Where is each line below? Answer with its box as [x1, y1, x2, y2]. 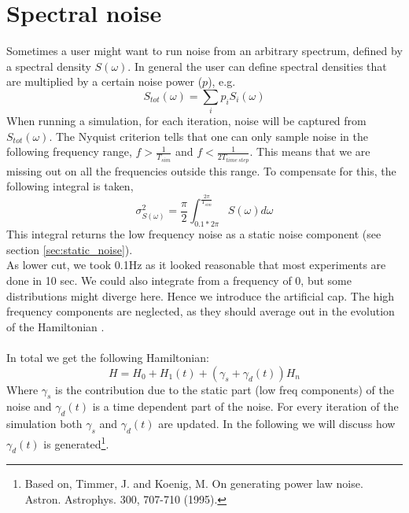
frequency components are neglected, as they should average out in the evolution [6, 303, 395, 319]
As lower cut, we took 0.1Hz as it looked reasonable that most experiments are [6, 256, 386, 273]
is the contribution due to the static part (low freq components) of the [55, 381, 394, 397]
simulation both [6, 415, 83, 432]
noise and [6, 398, 52, 415]
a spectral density [6, 57, 91, 74]
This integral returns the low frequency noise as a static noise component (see [6, 226, 381, 242]
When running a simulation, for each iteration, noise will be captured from [6, 113, 367, 129]
